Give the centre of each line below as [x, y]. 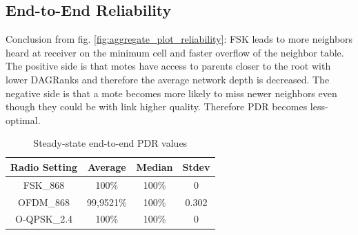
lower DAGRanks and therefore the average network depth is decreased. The [168, 79]
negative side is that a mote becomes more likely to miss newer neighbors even [171, 93]
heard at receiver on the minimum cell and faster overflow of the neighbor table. [175, 52]
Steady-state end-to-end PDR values [110, 143]
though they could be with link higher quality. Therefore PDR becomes [157, 106]
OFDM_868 [44, 202]
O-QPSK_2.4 [44, 219]
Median [155, 166]
